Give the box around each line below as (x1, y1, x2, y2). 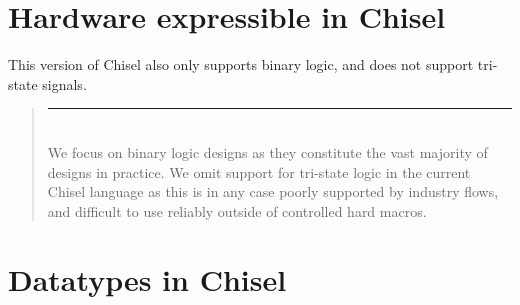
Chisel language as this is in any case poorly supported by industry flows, (47, 181, 499, 202)
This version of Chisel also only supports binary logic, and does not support (8, 54, 474, 75)
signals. (42, 73, 87, 94)
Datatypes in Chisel (8, 259, 287, 300)
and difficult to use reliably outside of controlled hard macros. (47, 200, 427, 221)
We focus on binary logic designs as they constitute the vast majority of (47, 141, 488, 162)
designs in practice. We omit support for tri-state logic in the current (47, 161, 471, 182)
